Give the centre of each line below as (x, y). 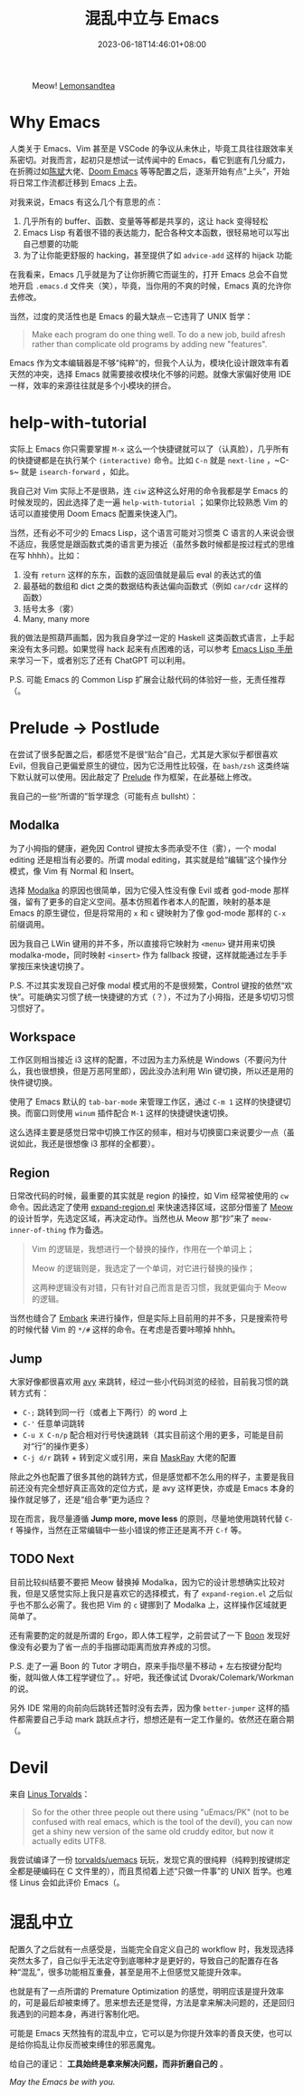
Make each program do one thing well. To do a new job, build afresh (158, 334)
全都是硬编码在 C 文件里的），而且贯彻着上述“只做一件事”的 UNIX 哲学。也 (147, 1871)
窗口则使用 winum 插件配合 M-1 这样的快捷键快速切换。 (133, 1113)
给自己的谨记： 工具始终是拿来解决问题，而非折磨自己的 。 (119, 2063)
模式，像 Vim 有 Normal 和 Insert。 (74, 870)
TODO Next (42, 1559)
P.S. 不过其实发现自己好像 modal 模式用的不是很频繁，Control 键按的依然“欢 (151, 985)
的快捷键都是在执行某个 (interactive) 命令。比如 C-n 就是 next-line (137, 460)
